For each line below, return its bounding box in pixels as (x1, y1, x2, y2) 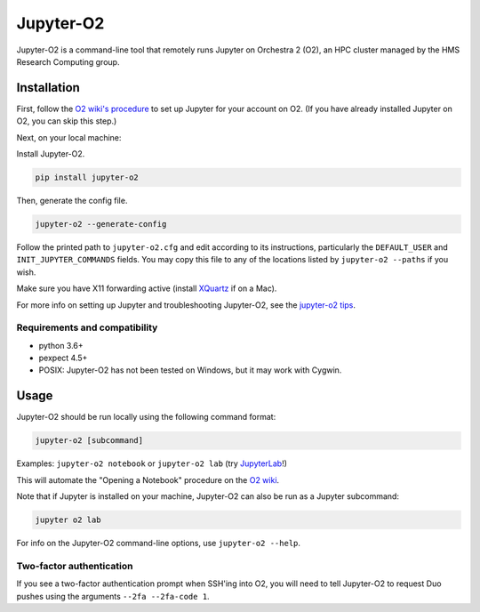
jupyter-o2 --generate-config (35, 219, 167, 229)
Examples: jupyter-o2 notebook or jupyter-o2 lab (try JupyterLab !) (16, 458, 288, 469)
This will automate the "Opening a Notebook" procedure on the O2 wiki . (16, 474, 280, 485)
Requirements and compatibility (16, 321, 158, 334)
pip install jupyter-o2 (35, 173, 140, 182)
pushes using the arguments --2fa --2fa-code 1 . (16, 591, 210, 601)
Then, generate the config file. (16, 195, 128, 205)
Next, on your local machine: (16, 132, 122, 142)
